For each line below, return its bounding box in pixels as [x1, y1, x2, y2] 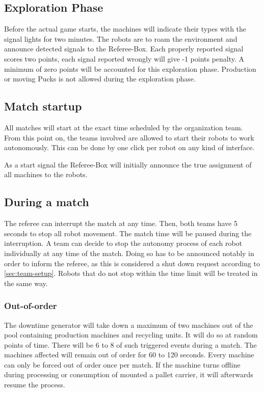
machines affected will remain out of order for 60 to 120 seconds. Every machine [4, 349, 254, 360]
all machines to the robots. [4, 169, 88, 180]
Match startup [4, 98, 82, 114]
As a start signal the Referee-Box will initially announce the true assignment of [4, 159, 252, 170]
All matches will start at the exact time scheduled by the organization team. [4, 122, 243, 132]
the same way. [4, 277, 48, 288]
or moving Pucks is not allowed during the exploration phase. [4, 73, 196, 84]
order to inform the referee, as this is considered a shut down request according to [4, 258, 260, 268]
